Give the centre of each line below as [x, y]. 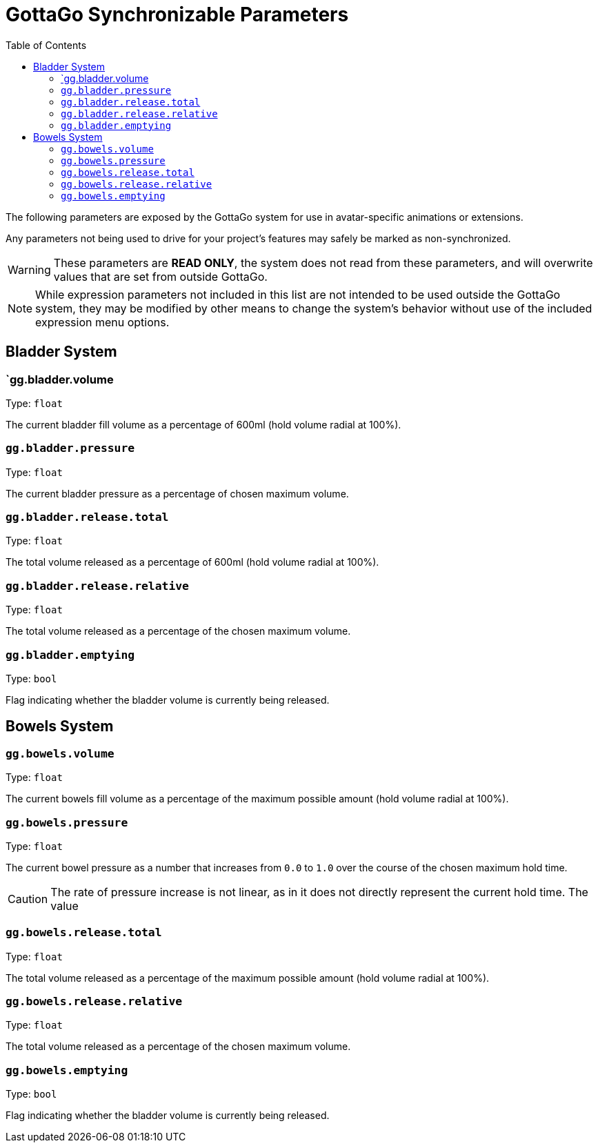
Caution [28, 899]
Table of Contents [46, 45]
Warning [29, 269]
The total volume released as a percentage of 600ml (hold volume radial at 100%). [192, 562]
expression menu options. [102, 322]
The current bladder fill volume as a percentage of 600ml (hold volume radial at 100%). [203, 424]
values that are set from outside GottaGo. [160, 276]
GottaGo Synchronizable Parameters [177, 14]
